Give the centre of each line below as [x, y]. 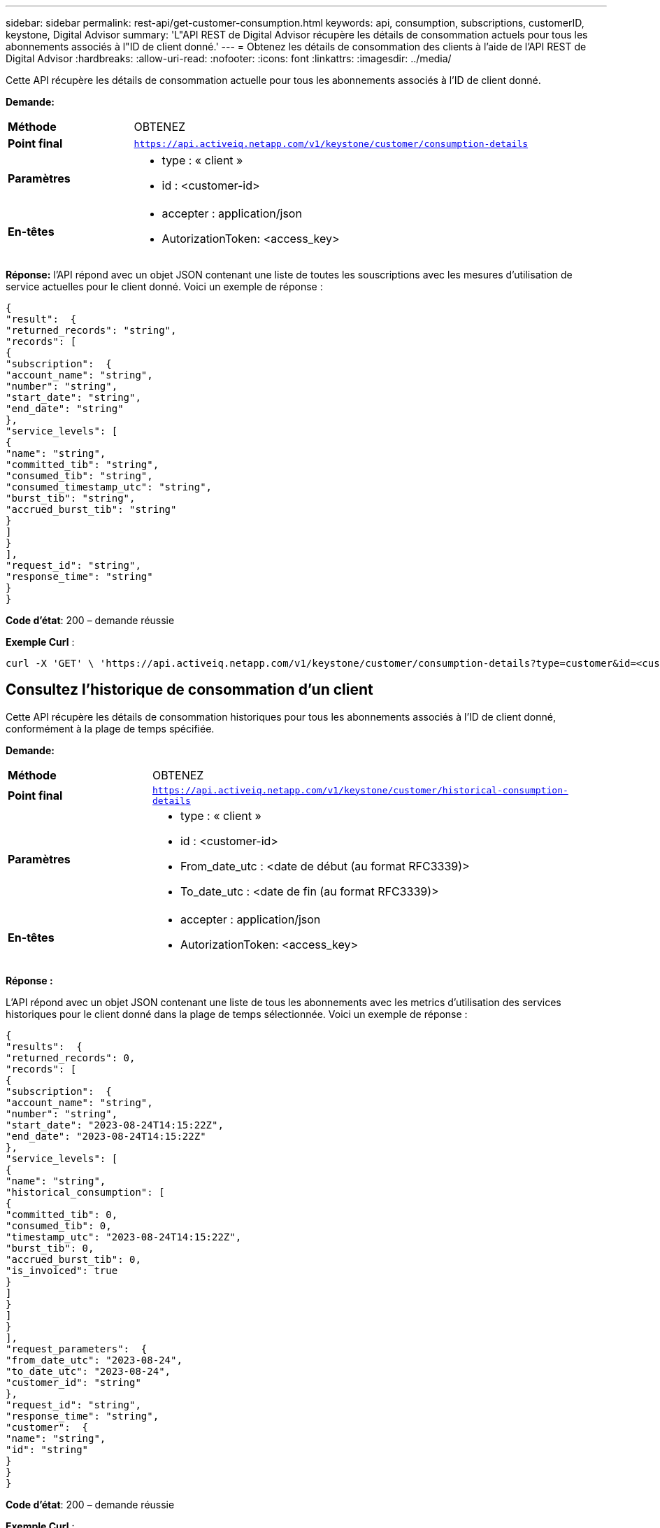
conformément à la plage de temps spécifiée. [110, 728]
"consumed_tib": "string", [79, 476]
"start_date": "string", [73, 397]
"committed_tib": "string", [82, 465]
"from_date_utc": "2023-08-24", [94, 1360]
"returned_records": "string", [91, 330]
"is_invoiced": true [62, 1270]
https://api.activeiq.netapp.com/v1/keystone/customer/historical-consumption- [360, 790]
